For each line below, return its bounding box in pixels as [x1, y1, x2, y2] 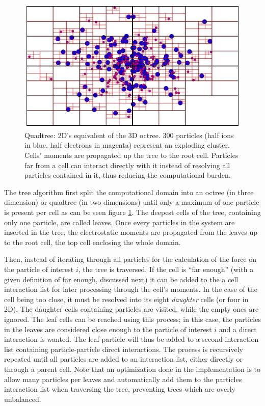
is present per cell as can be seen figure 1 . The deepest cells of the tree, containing [4, 207, 261, 218]
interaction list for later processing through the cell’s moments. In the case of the [4, 284, 257, 294]
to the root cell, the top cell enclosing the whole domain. [4, 236, 181, 247]
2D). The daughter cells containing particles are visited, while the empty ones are [4, 304, 259, 314]
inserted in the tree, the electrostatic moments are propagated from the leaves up [4, 227, 258, 237]
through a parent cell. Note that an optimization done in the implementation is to [4, 363, 261, 374]
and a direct [219, 323, 257, 334]
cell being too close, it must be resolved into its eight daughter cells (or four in [4, 293, 249, 304]
